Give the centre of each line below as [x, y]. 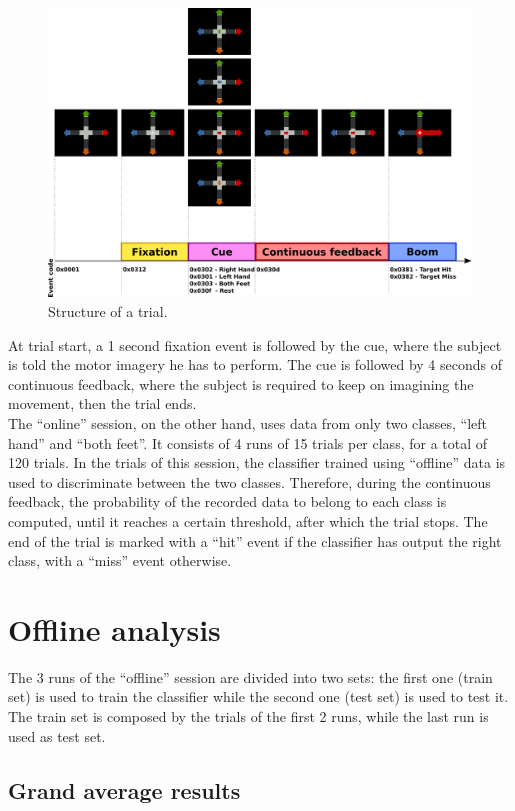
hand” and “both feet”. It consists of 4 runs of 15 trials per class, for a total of [248, 442]
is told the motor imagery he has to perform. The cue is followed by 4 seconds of [255, 364]
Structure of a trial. [108, 311]
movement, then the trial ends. [102, 403]
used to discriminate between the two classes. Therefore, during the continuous [249, 481]
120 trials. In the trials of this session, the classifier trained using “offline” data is [257, 462]
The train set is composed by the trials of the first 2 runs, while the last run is [248, 716]
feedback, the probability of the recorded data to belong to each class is [227, 501]
